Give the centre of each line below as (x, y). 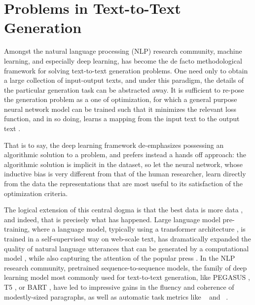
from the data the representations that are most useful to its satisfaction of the (124, 184)
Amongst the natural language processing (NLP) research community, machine (123, 51)
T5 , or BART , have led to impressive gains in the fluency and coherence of (119, 287)
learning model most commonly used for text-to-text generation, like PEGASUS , (127, 277)
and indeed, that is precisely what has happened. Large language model (112, 219)
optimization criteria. (36, 193)
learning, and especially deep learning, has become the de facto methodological (123, 60)
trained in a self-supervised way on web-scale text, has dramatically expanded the (127, 238)
